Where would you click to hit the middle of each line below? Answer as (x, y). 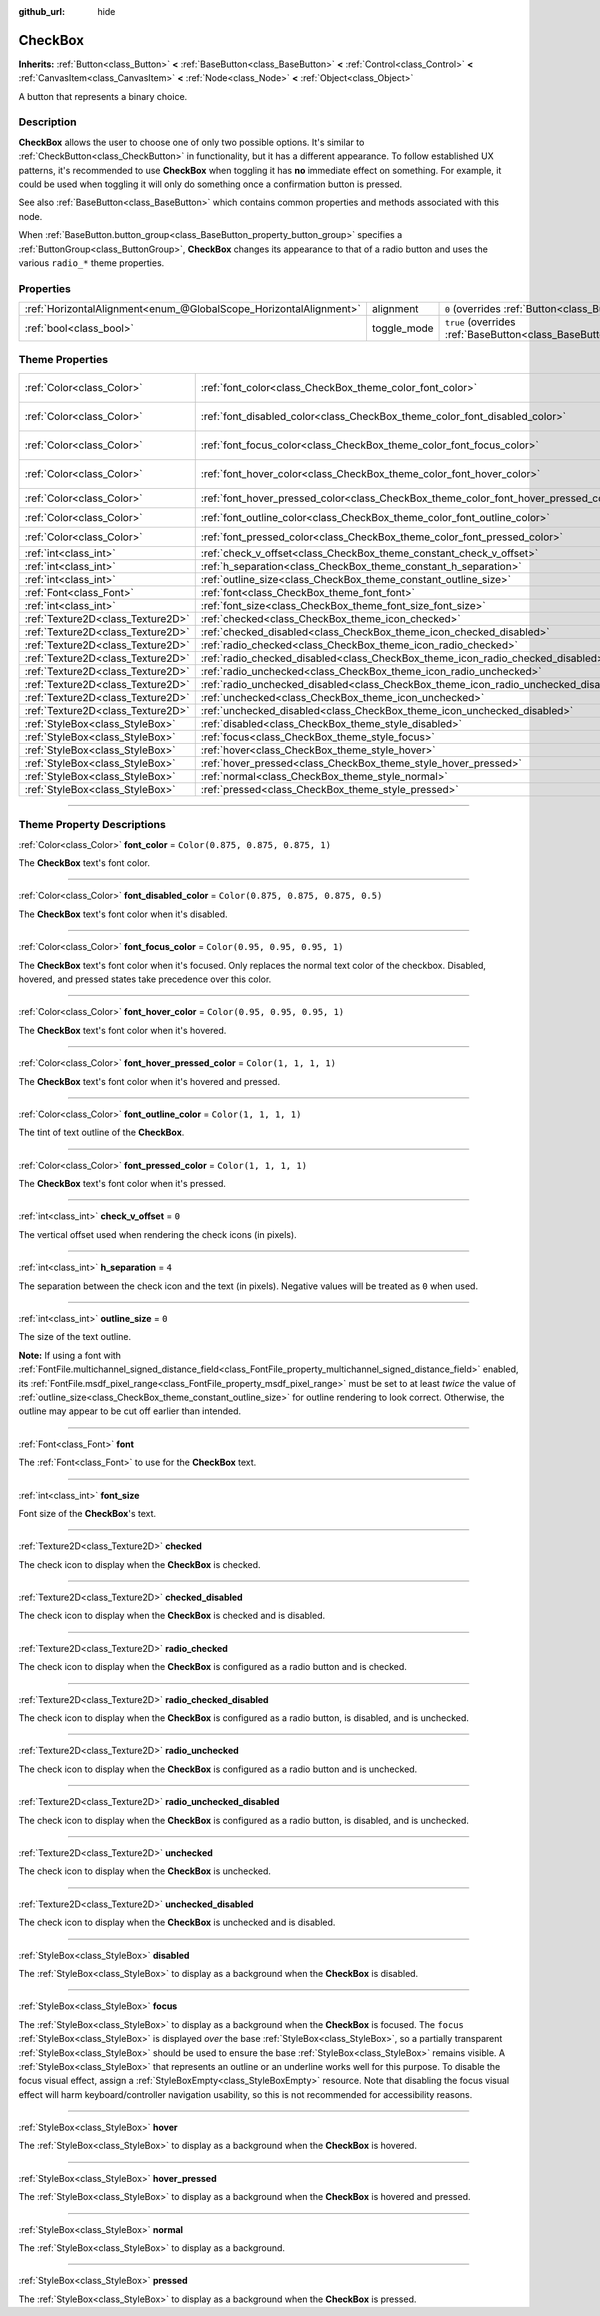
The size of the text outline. (75, 1337)
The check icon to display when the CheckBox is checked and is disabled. (171, 1616)
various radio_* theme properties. (91, 262)
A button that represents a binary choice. (103, 96)
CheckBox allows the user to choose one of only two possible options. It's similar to (191, 142)
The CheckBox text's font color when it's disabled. (123, 914)
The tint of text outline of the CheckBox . (101, 1132)
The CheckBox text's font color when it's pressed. (122, 1184)
